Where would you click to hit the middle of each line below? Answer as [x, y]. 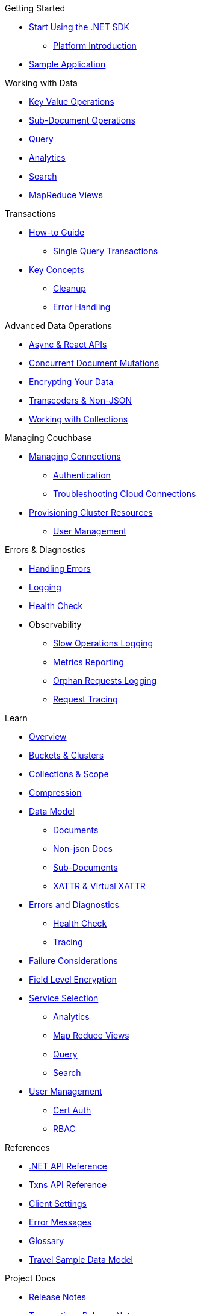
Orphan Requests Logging [105, 680]
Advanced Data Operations [58, 326]
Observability [55, 624]
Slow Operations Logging [103, 643]
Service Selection [64, 998]
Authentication [82, 475]
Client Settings [58, 1203]
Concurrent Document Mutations [94, 363]
